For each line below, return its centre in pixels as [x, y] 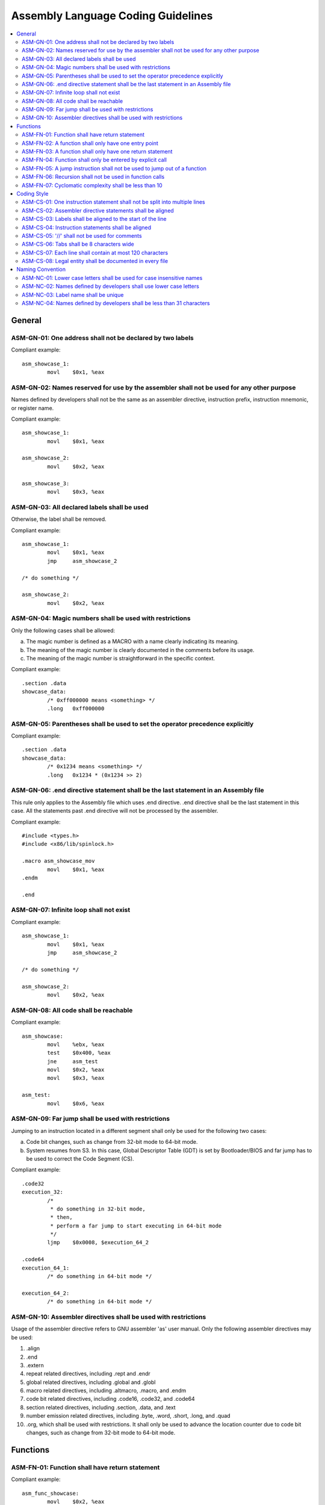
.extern [35, 1365]
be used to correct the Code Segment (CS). [80, 1158]
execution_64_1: [46, 1268]
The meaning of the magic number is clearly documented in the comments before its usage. [140, 650]
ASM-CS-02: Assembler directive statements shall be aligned [98, 210]
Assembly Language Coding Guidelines [112, 16]
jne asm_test [73, 1061]
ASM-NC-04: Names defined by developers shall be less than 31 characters [116, 303]
